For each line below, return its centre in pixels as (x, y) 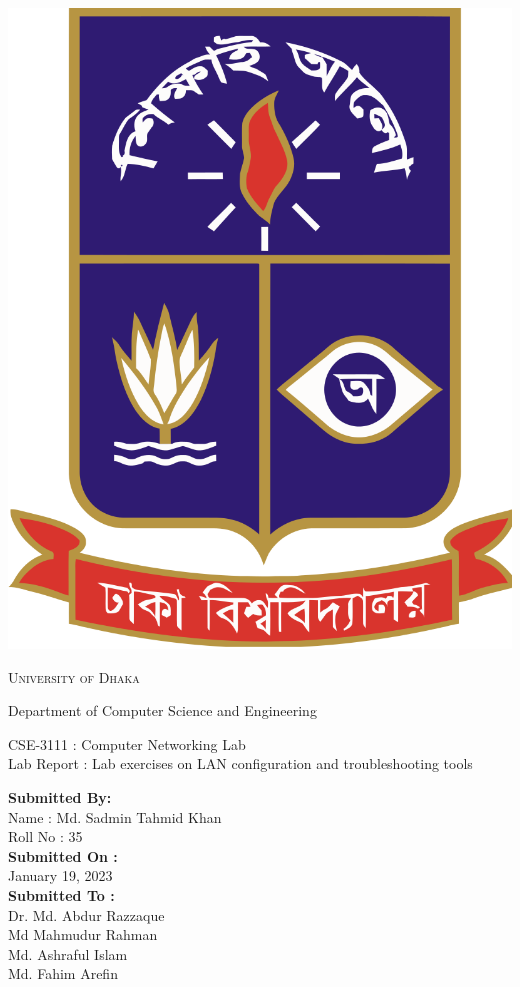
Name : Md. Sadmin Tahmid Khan (115, 816)
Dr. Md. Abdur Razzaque (86, 914)
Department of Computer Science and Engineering (162, 710)
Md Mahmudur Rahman (83, 934)
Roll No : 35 (45, 836)
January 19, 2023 (60, 875)
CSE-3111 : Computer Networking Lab (127, 743)
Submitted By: (60, 797)
